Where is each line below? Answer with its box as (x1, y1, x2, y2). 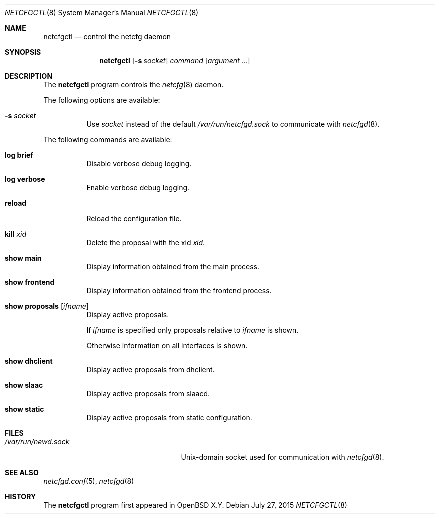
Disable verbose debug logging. (86, 159, 192, 168)
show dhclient (5, 357, 53, 365)
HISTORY (5, 492, 36, 501)
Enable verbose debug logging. (86, 183, 190, 192)
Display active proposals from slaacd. (86, 389, 210, 398)
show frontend (5, 278, 55, 286)
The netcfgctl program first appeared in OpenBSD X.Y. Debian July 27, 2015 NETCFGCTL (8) (43, 501, 347, 509)
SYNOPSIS (5, 48, 41, 56)
